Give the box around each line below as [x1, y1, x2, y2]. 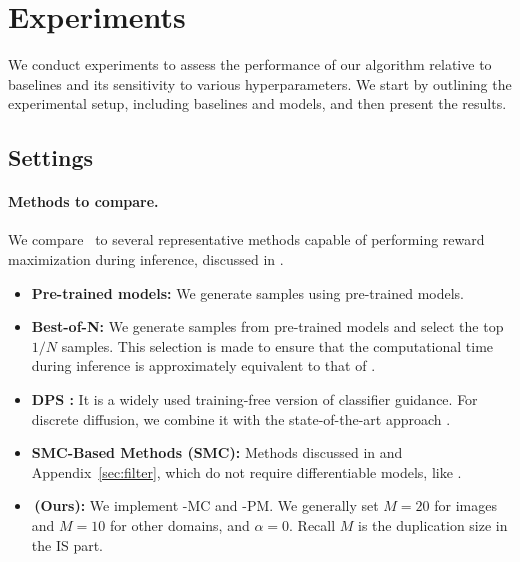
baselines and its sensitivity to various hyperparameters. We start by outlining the [8, 73, 512, 94]
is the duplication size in [358, 515, 508, 536]
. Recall [289, 515, 336, 536]
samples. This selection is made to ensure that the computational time [61, 335, 494, 356]
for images [434, 495, 497, 516]
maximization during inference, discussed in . [8, 249, 284, 270]
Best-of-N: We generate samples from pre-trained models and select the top [31, 316, 504, 337]
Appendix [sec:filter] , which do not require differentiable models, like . [31, 461, 462, 482]
